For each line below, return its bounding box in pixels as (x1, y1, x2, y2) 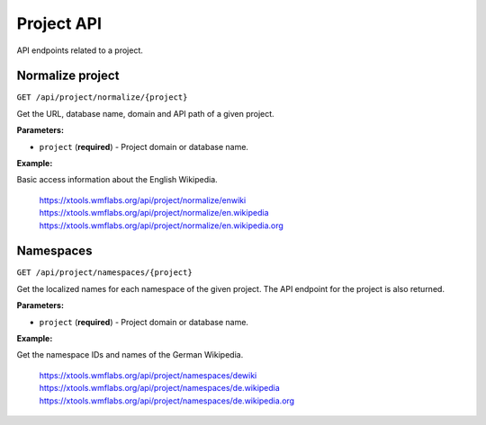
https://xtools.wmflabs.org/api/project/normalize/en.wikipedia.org (39, 220, 283, 231)
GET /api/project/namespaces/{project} (16, 268, 193, 278)
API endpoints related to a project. (16, 45, 144, 56)
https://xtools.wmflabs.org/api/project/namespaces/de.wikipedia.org (39, 395, 295, 406)
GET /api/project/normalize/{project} (16, 93, 188, 102)
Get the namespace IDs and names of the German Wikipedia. (16, 350, 244, 360)
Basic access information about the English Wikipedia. (16, 174, 218, 185)
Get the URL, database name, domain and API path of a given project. (16, 108, 274, 119)
